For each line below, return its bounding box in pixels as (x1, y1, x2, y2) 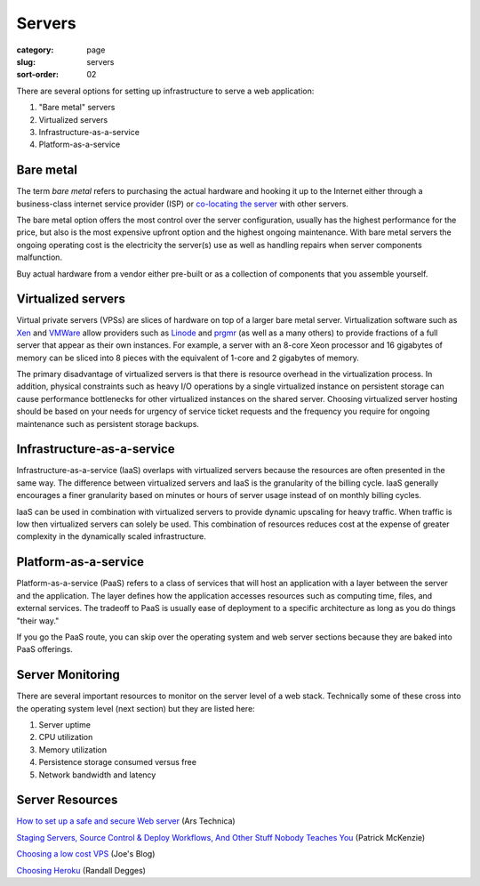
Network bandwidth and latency (38, 769, 156, 780)
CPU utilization (38, 732, 93, 743)
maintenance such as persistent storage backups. (16, 418, 200, 429)
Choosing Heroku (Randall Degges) (16, 865, 147, 875)
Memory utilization (38, 744, 108, 755)
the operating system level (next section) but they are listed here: (16, 703, 255, 713)
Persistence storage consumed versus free (38, 757, 197, 768)
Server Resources (16, 793, 118, 808)
